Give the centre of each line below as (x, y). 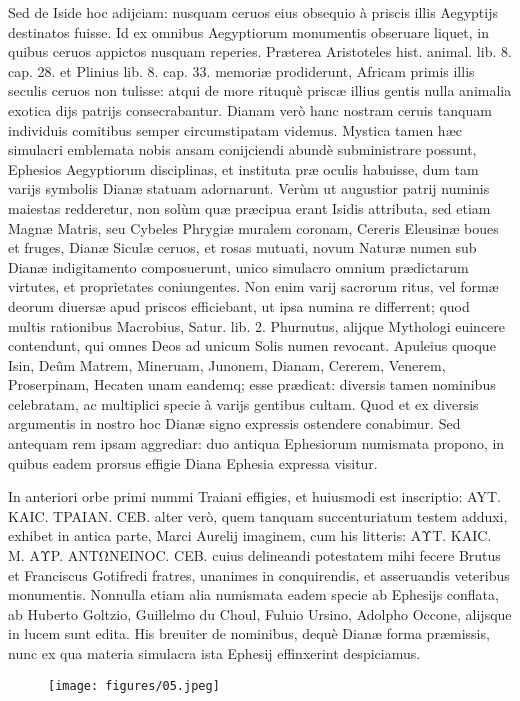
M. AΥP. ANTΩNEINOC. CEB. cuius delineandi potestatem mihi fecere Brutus (254, 555)
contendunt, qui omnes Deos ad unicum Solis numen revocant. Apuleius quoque (252, 345)
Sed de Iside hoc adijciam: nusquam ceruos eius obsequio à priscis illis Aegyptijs (253, 12)
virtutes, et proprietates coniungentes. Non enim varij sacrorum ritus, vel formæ (253, 286)
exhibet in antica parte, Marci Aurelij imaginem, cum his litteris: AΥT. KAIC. (250, 535)
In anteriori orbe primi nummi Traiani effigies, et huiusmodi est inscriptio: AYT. (254, 496)
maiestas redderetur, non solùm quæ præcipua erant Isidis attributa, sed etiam (249, 207)
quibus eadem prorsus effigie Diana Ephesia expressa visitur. (193, 462)
